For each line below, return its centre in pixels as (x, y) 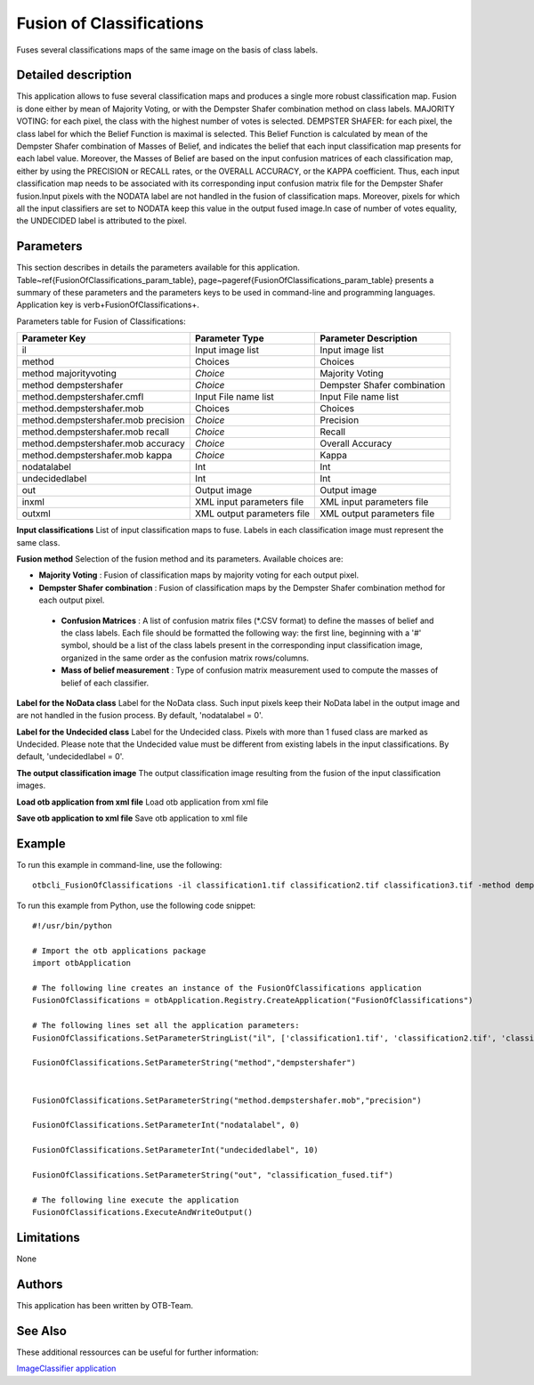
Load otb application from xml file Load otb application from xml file (142, 802)
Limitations (48, 1237)
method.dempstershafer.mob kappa (97, 456)
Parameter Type (229, 338)
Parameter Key (54, 338)
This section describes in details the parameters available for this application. (158, 268)
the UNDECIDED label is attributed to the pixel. (101, 221)
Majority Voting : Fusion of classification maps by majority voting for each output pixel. (199, 575)
